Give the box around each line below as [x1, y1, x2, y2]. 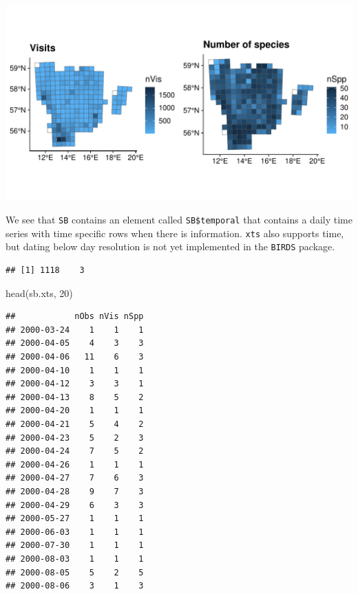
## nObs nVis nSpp [6, 311, 144, 322]
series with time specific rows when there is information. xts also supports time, [6, 225, 344, 240]
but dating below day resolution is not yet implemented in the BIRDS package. [6, 239, 335, 254]
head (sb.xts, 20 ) [6, 285, 73, 300]
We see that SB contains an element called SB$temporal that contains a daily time [6, 212, 352, 227]
